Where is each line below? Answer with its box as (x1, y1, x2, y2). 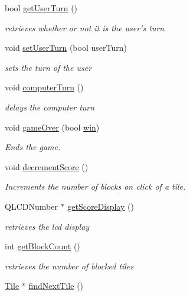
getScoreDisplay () (67, 200, 134, 212)
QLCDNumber (5, 200, 58, 212)
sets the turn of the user (5, 61, 92, 73)
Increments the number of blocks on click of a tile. (5, 180, 186, 193)
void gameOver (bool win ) (5, 121, 100, 133)
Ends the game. (5, 141, 61, 153)
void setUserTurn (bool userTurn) (5, 41, 127, 54)
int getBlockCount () (5, 240, 80, 252)
